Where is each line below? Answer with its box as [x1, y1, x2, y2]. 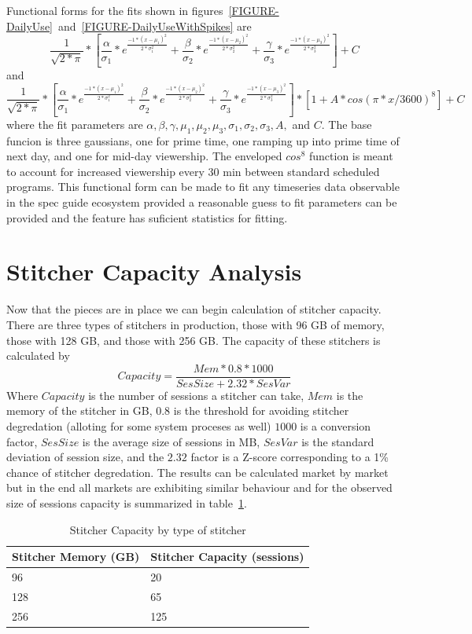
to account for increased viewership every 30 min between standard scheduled [6, 163, 380, 179]
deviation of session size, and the [6, 449, 164, 465]
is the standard [301, 433, 374, 449]
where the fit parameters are [6, 115, 143, 132]
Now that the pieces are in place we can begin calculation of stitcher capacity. [6, 301, 382, 317]
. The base [321, 115, 372, 132]
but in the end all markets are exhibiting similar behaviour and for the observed [6, 479, 393, 496]
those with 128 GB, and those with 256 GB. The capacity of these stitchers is [6, 332, 381, 348]
